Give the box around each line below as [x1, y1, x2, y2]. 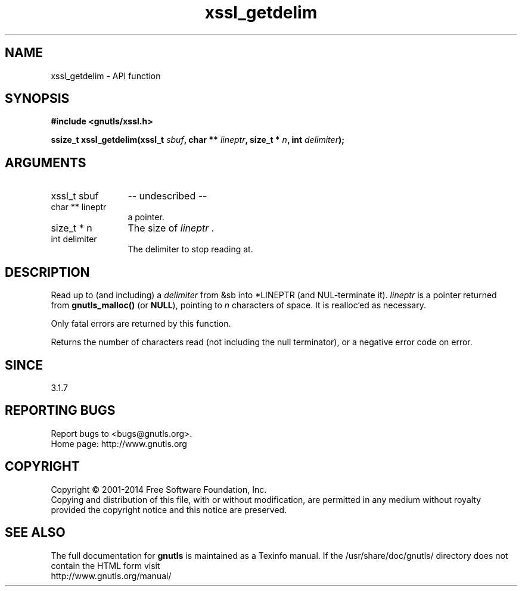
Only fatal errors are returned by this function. [51, 318, 231, 329]
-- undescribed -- [128, 190, 207, 202]
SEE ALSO [5, 525, 66, 540]
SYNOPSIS [5, 91, 70, 107]
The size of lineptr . [128, 222, 215, 234]
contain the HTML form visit [51, 560, 160, 571]
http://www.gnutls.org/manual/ [51, 570, 172, 581]
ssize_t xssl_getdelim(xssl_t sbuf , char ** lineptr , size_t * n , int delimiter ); [51, 135, 344, 145]
